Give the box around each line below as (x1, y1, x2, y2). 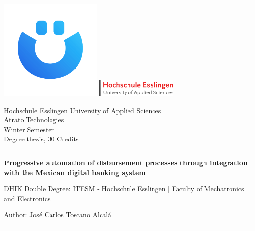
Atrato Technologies (4, 115, 64, 125)
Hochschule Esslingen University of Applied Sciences (4, 105, 161, 115)
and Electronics (4, 193, 51, 203)
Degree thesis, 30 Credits (4, 134, 79, 144)
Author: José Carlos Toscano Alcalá (4, 209, 112, 220)
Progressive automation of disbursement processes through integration (4, 157, 248, 167)
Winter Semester (4, 124, 54, 134)
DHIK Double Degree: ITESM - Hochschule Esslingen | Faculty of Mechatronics (4, 184, 244, 194)
